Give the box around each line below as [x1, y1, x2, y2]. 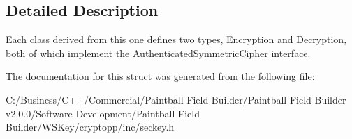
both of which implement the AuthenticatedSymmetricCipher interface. [6, 45, 311, 60]
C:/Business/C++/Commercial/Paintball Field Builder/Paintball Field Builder [6, 92, 346, 106]
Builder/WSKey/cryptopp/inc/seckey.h [6, 120, 175, 134]
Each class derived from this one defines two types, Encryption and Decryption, [6, 32, 347, 47]
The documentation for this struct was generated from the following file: [6, 69, 315, 83]
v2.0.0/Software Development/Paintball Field [6, 106, 200, 120]
